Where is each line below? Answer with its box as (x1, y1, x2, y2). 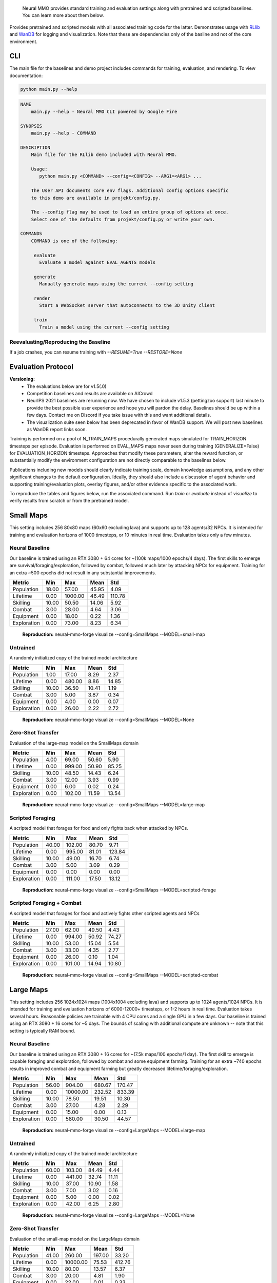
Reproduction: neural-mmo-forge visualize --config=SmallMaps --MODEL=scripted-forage (22, 887, 216, 893)
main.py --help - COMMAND (31, 130, 96, 136)
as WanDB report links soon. (27, 426, 87, 432)
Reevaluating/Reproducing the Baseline (9, 338, 111, 345)
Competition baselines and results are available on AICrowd (27, 390, 153, 396)
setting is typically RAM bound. (9, 1027, 75, 1034)
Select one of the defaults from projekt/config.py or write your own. (31, 216, 215, 222)
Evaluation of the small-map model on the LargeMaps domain (9, 1236, 140, 1242)
